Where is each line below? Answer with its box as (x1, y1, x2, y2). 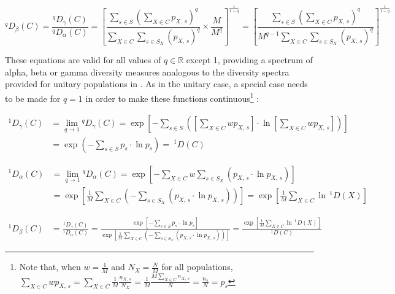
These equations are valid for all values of (5, 53, 161, 66)
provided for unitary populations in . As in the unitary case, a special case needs (5, 77, 308, 90)
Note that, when (19, 260, 81, 273)
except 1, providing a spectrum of (186, 53, 313, 66)
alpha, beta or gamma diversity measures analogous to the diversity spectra (5, 65, 290, 78)
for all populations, (161, 260, 233, 273)
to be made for (5, 91, 61, 104)
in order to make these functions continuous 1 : (85, 90, 259, 104)
